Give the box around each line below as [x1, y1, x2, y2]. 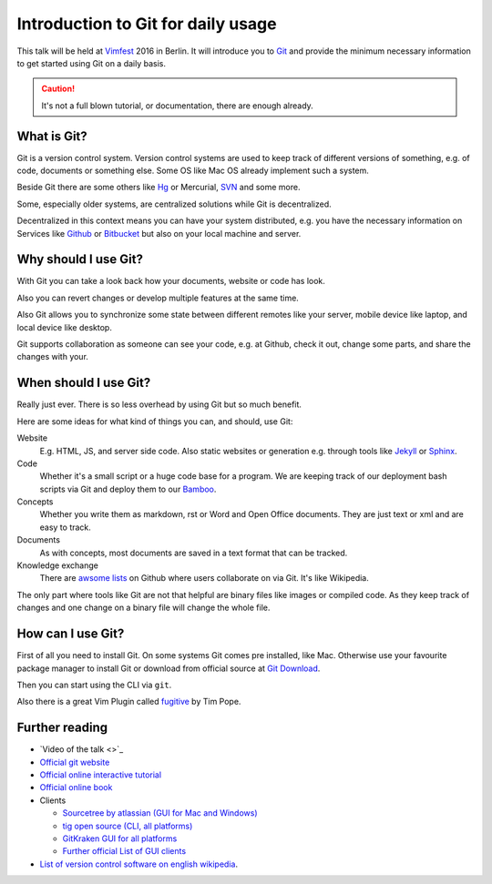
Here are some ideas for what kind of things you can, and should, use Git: [16, 415, 293, 427]
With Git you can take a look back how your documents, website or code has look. [16, 276, 325, 287]
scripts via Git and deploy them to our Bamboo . [39, 483, 217, 494]
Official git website [39, 757, 110, 767]
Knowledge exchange [16, 560, 99, 571]
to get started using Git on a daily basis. [16, 57, 167, 68]
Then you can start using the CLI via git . [16, 679, 172, 690]
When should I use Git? [16, 375, 151, 391]
